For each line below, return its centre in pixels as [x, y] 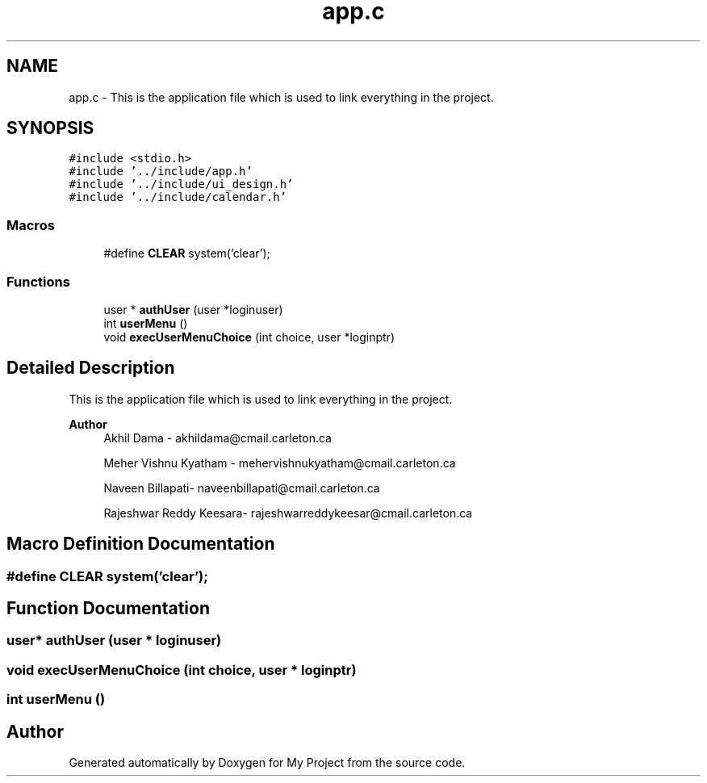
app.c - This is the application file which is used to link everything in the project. [281, 97]
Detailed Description [91, 368]
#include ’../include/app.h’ [161, 172]
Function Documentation [108, 609]
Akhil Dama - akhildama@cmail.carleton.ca [218, 438]
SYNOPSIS [50, 128]
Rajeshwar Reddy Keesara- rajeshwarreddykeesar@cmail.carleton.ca [288, 513]
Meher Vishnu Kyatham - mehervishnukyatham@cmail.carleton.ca [280, 463]
